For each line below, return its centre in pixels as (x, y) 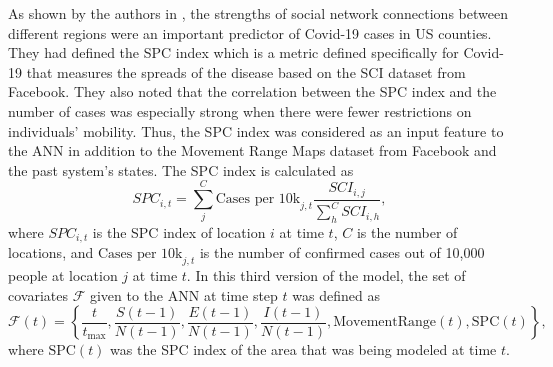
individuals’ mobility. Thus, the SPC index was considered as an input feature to (256, 130)
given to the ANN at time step (183, 294)
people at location (63, 275)
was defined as (336, 294)
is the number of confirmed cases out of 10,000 (342, 252)
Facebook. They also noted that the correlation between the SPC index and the (252, 91)
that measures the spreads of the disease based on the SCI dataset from (246, 71)
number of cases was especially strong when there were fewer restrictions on (240, 110)
